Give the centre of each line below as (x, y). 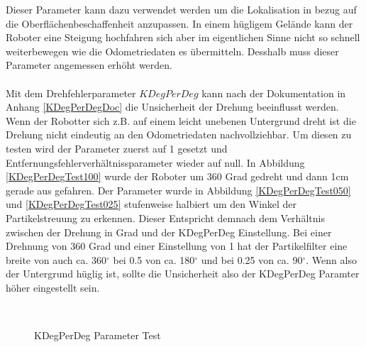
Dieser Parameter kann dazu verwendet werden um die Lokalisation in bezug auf (181, 9)
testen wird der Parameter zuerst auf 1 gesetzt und (117, 148)
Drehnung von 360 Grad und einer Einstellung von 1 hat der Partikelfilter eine (177, 246)
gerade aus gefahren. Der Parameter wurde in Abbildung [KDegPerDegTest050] (178, 190)
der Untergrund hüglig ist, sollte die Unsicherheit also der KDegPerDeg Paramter (183, 274)
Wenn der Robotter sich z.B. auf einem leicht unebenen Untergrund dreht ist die (181, 120)
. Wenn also (331, 259)
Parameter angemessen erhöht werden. (89, 65)
